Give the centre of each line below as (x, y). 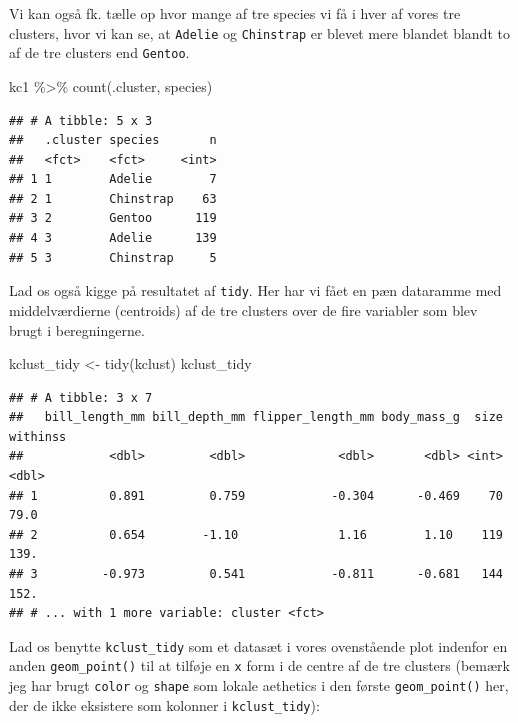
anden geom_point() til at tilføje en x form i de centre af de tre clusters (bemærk (259, 665)
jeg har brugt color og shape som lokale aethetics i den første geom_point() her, (259, 685)
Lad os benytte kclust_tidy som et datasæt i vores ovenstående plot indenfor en (258, 645)
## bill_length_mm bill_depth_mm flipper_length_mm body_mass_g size (256, 417)
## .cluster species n (113, 140)
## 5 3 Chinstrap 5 (113, 257)
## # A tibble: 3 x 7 (81, 397)
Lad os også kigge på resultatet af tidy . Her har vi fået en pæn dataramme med (255, 290)
